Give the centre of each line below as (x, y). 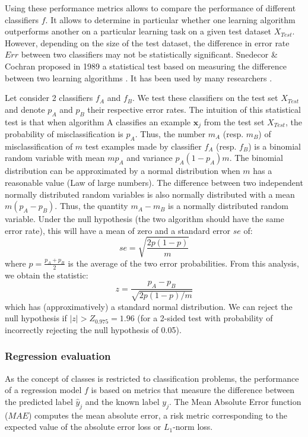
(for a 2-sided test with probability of (205, 318)
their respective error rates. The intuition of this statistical (194, 109)
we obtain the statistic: (47, 275)
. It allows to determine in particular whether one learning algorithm (170, 19)
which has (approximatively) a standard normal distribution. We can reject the (149, 306)
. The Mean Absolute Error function (235, 401)
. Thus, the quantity (91, 206)
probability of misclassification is (64, 134)
